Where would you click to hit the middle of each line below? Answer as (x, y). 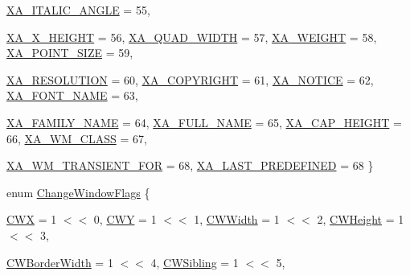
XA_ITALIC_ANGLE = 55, (78, 10)
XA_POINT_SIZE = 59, (70, 53)
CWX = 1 (32, 219)
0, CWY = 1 (125, 219)
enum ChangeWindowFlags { (78, 192)
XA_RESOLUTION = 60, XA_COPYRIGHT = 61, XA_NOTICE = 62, (190, 79)
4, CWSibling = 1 (195, 262)
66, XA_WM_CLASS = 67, (77, 138)
